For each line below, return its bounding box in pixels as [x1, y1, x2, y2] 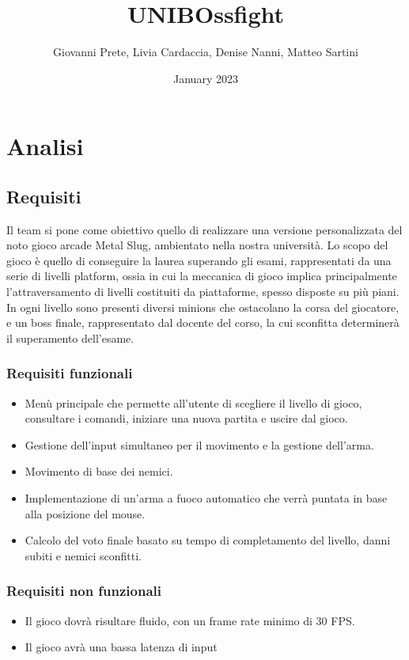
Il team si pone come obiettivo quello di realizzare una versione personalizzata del [6, 221, 403, 237]
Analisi [6, 130, 84, 162]
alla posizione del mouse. [25, 505, 146, 522]
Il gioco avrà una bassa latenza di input [25, 639, 218, 655]
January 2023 [173, 70, 238, 86]
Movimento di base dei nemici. [25, 463, 173, 480]
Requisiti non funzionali [6, 581, 162, 601]
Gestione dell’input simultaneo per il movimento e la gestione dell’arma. [25, 436, 374, 453]
